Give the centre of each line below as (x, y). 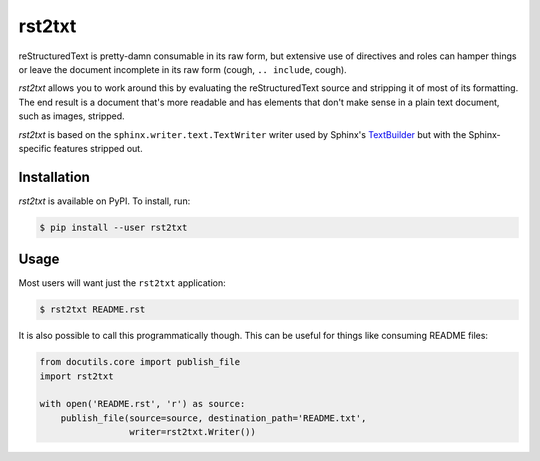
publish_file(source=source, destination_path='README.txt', (213, 418)
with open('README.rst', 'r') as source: (142, 404)
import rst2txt (76, 376)
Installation (54, 176)
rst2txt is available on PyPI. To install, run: (104, 201)
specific (35, 148)
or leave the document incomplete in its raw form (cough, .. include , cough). (182, 69)
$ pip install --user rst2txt (113, 227)
